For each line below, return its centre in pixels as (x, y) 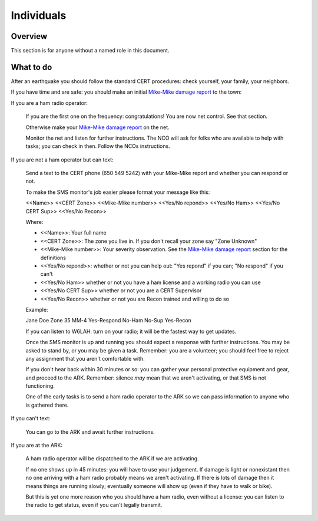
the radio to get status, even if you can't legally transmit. (94, 505)
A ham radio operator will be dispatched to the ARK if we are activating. (112, 459)
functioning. (40, 386)
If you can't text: (31, 418)
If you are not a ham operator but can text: (62, 160)
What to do (32, 67)
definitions (53, 258)
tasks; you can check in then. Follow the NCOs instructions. (98, 146)
